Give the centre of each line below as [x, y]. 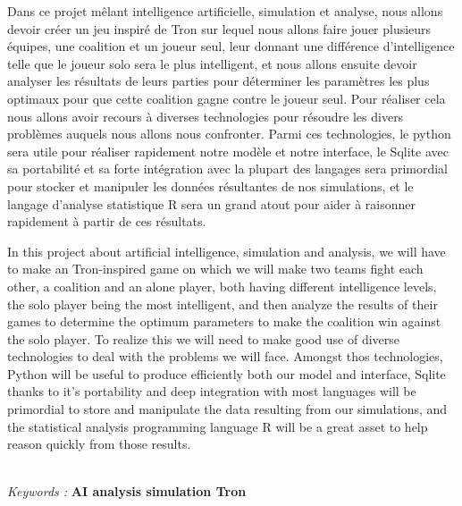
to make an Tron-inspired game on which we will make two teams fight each [215, 269]
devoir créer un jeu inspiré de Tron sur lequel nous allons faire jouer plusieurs [219, 28]
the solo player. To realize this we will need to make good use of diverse [204, 338]
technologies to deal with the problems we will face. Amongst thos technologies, [225, 356]
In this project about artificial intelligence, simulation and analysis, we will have [227, 251]
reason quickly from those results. [99, 444]
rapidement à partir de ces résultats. [107, 221]
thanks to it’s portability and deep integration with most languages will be [212, 391]
